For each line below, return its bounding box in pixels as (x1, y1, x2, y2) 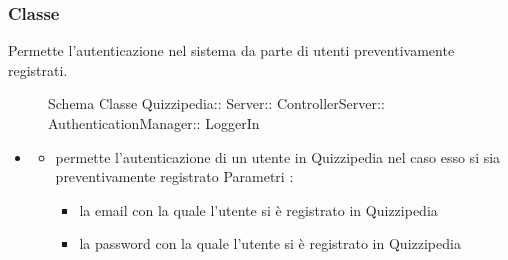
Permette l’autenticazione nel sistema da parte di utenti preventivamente (8, 40, 455, 61)
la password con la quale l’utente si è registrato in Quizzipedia (79, 233, 461, 254)
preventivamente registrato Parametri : (55, 166, 294, 187)
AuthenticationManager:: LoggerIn (48, 113, 260, 133)
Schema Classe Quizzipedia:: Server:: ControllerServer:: (48, 93, 385, 114)
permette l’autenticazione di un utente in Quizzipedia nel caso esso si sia (55, 146, 501, 167)
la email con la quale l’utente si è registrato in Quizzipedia (79, 199, 438, 220)
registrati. (8, 59, 68, 80)
